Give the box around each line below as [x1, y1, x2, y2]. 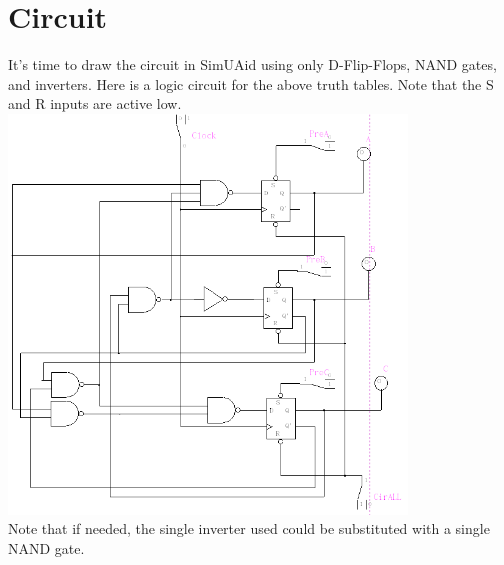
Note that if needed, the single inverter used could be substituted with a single [8, 518, 490, 539]
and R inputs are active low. [8, 93, 182, 114]
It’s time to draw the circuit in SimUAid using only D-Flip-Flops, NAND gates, [8, 54, 497, 75]
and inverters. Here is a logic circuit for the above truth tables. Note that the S [8, 73, 494, 94]
